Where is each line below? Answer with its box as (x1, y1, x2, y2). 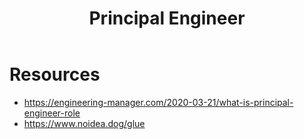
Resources (9, 63, 101, 86)
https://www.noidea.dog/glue (23, 117, 146, 129)
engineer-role (23, 107, 81, 119)
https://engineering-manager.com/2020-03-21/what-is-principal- (23, 96, 294, 108)
